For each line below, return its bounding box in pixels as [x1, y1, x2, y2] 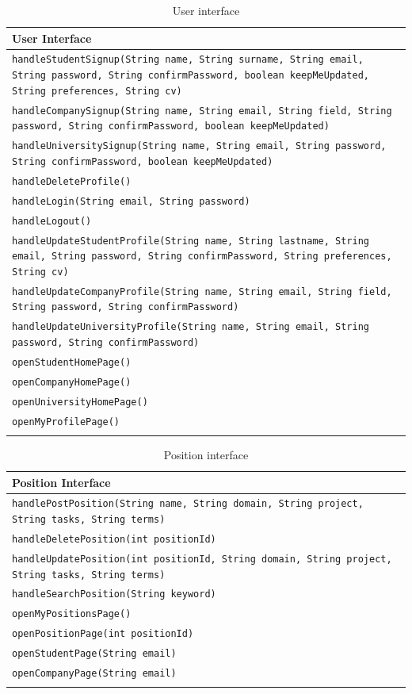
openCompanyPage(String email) [12, 668, 177, 680]
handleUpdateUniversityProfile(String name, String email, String [12, 321, 370, 333]
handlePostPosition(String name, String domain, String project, [12, 498, 364, 510]
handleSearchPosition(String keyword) [12, 589, 216, 600]
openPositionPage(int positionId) [12, 628, 194, 640]
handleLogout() [12, 215, 92, 227]
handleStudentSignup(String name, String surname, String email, [12, 54, 364, 66]
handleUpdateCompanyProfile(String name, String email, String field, [12, 286, 392, 297]
